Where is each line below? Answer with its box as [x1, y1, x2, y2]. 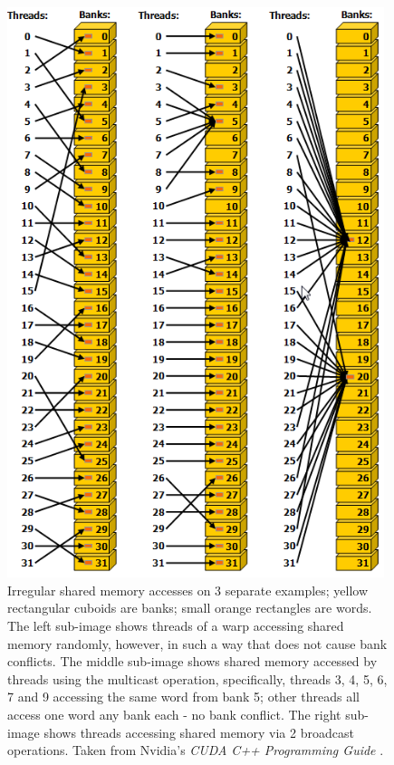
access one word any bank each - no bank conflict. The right [7, 704, 341, 723]
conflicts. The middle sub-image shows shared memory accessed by [7, 652, 378, 671]
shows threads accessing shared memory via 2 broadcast [43, 722, 354, 741]
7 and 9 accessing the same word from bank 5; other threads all [7, 687, 360, 706]
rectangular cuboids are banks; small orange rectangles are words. [7, 598, 372, 617]
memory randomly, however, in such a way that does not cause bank [7, 634, 388, 653]
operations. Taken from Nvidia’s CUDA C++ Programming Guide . [7, 741, 384, 760]
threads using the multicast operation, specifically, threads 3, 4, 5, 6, [7, 669, 388, 688]
